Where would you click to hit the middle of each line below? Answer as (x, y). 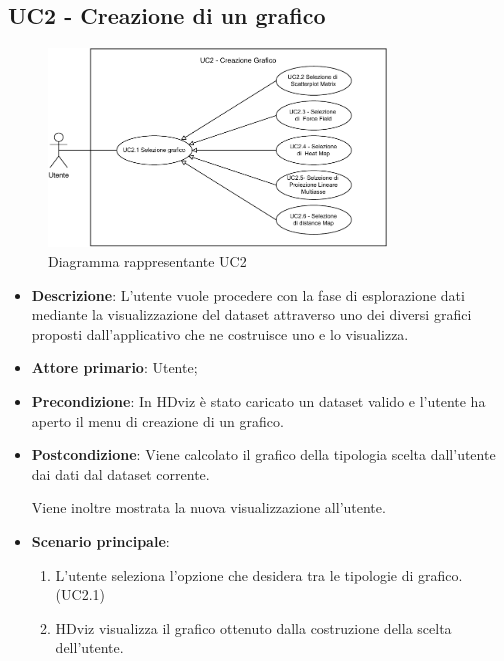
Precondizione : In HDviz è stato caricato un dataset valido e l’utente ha (258, 400)
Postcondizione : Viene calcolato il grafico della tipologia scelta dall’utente (263, 454)
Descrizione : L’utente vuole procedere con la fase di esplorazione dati (248, 294)
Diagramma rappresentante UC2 (147, 260)
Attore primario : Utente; (114, 367)
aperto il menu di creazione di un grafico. (157, 420)
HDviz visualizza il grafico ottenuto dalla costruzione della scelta (253, 627)
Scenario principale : (100, 540)
